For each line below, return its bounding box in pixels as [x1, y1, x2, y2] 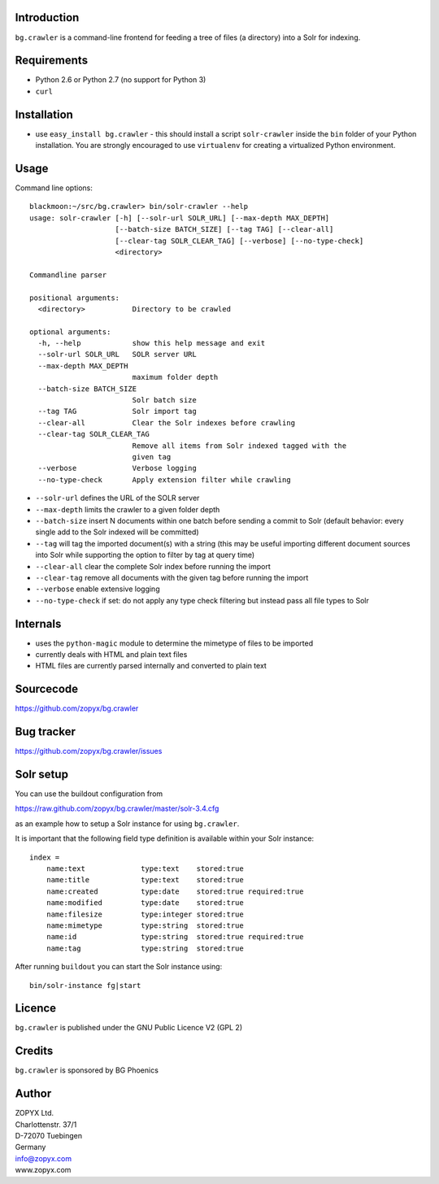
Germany [15, 1143, 46, 1152]
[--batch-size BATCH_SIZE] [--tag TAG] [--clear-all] [115, 224, 334, 234]
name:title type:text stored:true [46, 875, 244, 885]
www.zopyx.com [15, 1165, 72, 1175]
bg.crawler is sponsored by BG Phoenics [15, 1065, 159, 1075]
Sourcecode [15, 682, 79, 696]
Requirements [15, 54, 89, 67]
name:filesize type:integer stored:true [46, 909, 244, 919]
